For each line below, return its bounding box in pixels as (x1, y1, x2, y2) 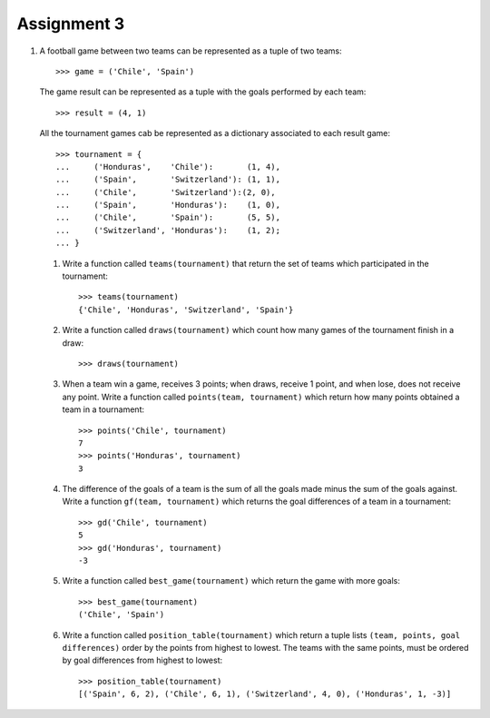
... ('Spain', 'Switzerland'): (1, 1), (55, 174, 281, 185)
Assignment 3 (16, 14, 125, 34)
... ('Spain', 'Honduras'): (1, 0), (55, 200, 281, 211)
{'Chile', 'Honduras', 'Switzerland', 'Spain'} (78, 304, 294, 315)
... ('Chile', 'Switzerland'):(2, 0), (55, 187, 276, 197)
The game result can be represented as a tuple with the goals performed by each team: (39, 86, 367, 97)
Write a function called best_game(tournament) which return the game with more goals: (62, 575, 401, 586)
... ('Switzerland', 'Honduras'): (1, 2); (55, 225, 281, 235)
